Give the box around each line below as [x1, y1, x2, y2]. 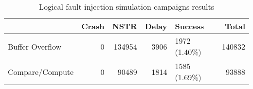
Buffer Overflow [8, 40, 62, 52]
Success [175, 20, 204, 32]
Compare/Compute [8, 66, 74, 77]
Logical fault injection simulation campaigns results [38, 1, 215, 12]
